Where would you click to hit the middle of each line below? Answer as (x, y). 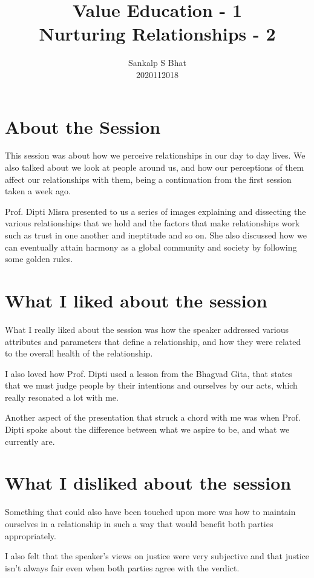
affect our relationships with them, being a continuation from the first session (148, 179)
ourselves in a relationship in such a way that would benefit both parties (139, 523)
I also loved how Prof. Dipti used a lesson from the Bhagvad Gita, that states (149, 373)
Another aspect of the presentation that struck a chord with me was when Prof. (153, 417)
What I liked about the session (136, 300)
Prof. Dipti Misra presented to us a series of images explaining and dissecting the (155, 211)
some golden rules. (39, 259)
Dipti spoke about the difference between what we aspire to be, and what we (147, 429)
